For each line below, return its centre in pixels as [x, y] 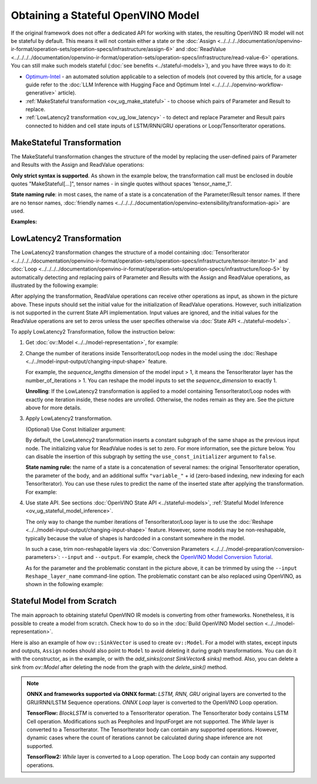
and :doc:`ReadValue [200, 49]
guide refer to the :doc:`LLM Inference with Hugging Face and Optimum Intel [118, 85]
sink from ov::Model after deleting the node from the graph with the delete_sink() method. [119, 667]
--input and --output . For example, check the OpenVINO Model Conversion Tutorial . [167, 557]
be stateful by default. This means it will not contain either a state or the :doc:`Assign [114, 41]
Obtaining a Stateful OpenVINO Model [105, 15]
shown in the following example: [65, 584]
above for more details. [53, 408]
